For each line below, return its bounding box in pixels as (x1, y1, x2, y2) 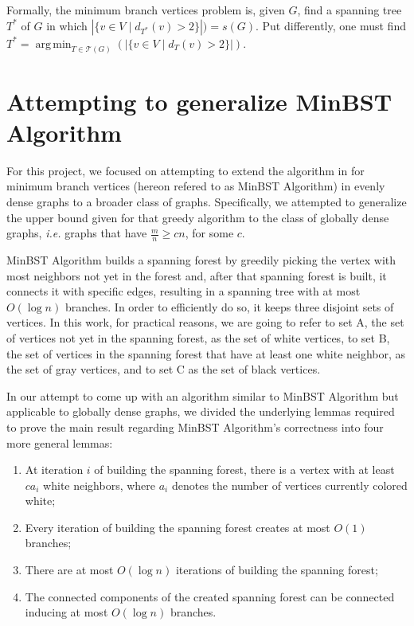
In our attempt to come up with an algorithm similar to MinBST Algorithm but (6, 387, 399, 404)
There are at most (25, 561, 114, 578)
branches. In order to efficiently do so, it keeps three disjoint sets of (64, 298, 394, 315)
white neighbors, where (43, 476, 156, 493)
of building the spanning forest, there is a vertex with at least (94, 461, 395, 478)
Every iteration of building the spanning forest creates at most (25, 518, 330, 535)
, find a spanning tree (297, 2, 402, 18)
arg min (35, 38, 72, 50)
